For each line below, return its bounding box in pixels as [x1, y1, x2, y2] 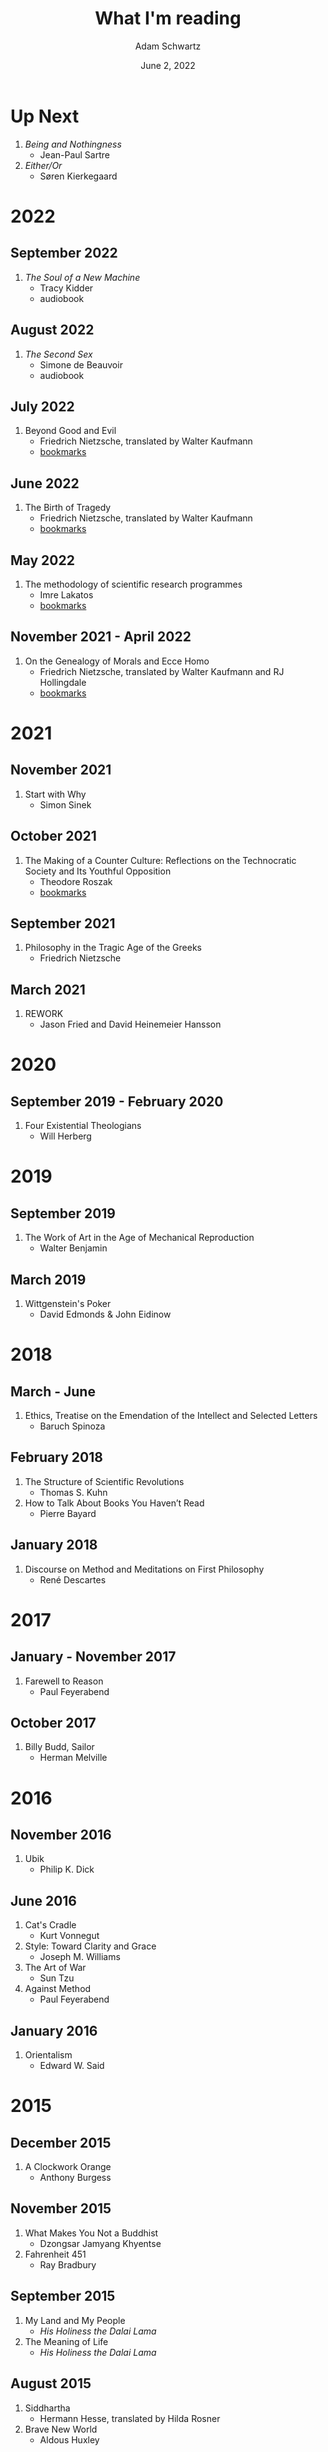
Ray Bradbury [39, 2258, 97, 2271]
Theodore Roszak [39, 875, 113, 887]
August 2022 [10, 322, 95, 339]
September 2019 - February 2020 [10, 1093, 224, 1110]
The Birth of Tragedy [24, 502, 112, 514]
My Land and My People [24, 2314, 126, 2326]
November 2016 [10, 1827, 112, 1844]
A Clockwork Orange [24, 2161, 112, 2173]
